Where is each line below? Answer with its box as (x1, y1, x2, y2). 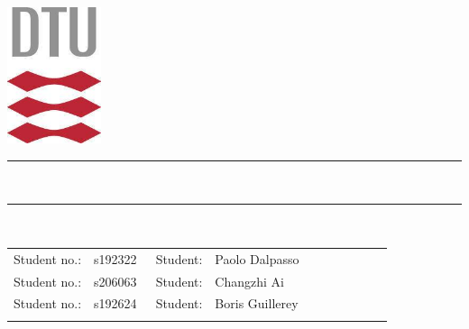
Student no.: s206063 (14, 271, 137, 290)
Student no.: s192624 (14, 294, 137, 313)
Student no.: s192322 (14, 249, 137, 268)
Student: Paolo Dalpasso (155, 249, 299, 268)
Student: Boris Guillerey (155, 294, 299, 313)
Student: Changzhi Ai (155, 271, 284, 290)
